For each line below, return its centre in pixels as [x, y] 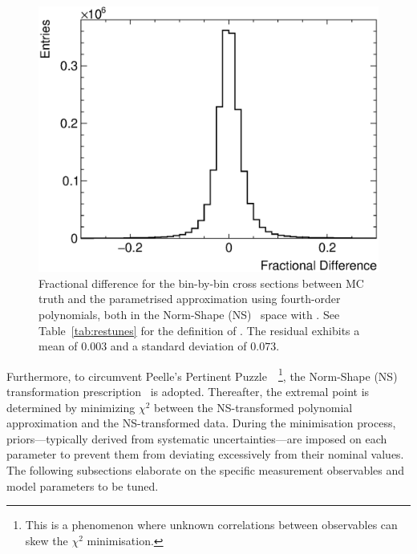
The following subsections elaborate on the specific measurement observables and [206, 470]
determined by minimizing [71, 407]
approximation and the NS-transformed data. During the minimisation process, [201, 423]
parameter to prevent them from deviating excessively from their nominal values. [205, 454]
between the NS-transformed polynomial [253, 407]
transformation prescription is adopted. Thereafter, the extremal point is [188, 392]
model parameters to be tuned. [83, 485]
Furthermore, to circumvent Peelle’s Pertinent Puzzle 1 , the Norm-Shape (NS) [202, 374]
